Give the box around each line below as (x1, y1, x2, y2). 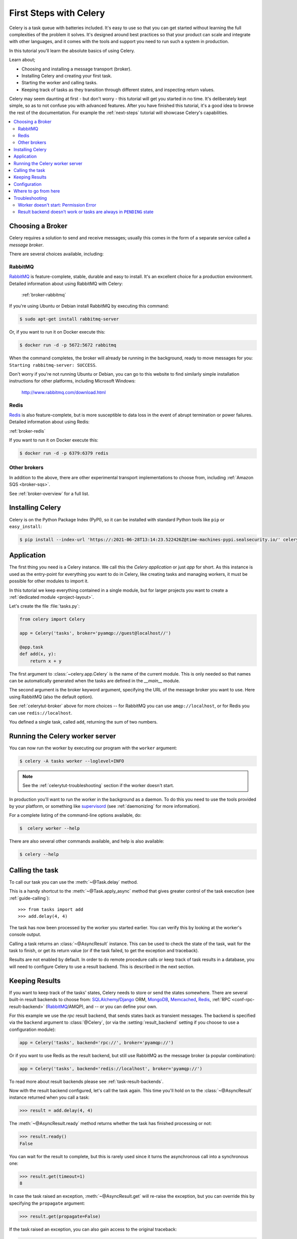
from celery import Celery (19, 617, 85, 622)
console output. (9, 932, 42, 938)
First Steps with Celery (9, 7, 105, 18)
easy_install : (9, 523, 42, 529)
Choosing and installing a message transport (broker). (21, 66, 132, 72)
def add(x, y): (19, 651, 56, 657)
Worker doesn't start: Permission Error (18, 202, 97, 208)
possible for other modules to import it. (9, 578, 89, 584)
